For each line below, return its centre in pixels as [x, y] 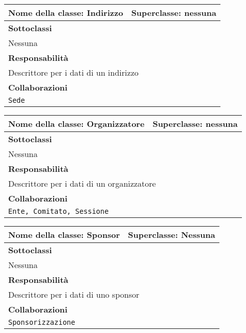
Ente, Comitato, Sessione [59, 211]
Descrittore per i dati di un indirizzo [73, 72]
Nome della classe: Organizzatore [76, 124]
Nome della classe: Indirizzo [66, 13]
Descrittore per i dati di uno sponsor [74, 294]
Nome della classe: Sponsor [64, 235]
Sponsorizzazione [42, 322]
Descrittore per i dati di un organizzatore [82, 183]
